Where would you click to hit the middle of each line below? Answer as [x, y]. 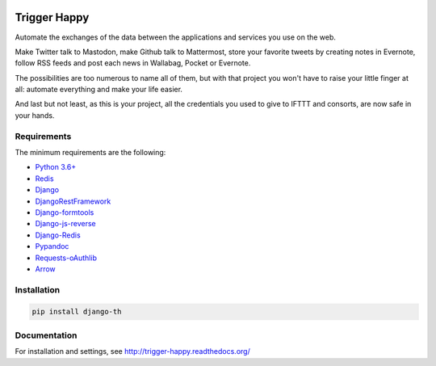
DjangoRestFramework [73, 201]
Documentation [46, 335]
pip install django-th [77, 312]
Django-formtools [65, 212]
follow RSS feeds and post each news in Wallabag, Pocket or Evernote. [133, 63]
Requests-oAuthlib [66, 258]
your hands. [35, 115]
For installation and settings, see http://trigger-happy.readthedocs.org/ [132, 351]
